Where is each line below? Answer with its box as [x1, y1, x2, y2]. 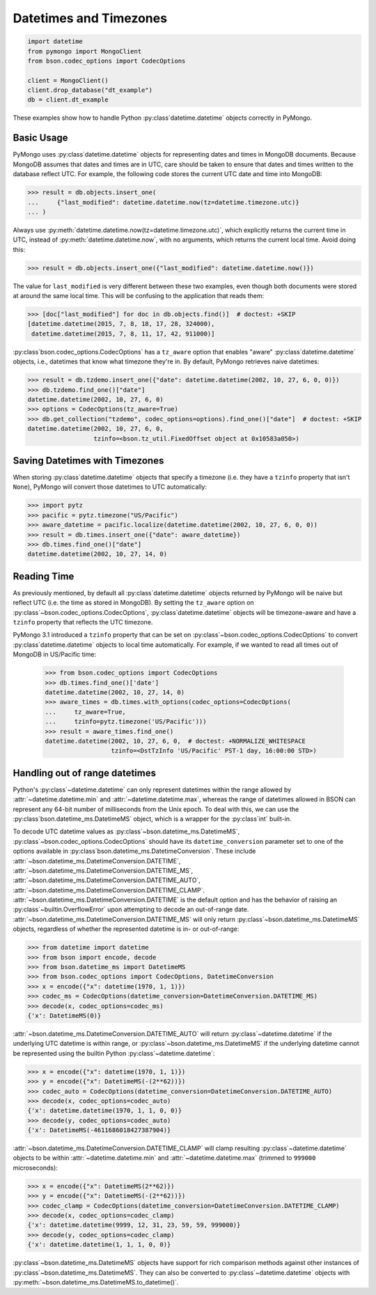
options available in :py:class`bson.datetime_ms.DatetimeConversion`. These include [13, 847, 256, 856]
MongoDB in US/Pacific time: [13, 650, 97, 659]
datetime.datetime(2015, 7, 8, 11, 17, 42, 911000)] [31, 329, 215, 338]
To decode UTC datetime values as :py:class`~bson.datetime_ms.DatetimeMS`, [13, 827, 240, 835]
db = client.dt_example [27, 96, 109, 104]
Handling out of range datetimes [13, 767, 157, 779]
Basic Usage [13, 132, 68, 144]
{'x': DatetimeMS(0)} [27, 1012, 102, 1019]
